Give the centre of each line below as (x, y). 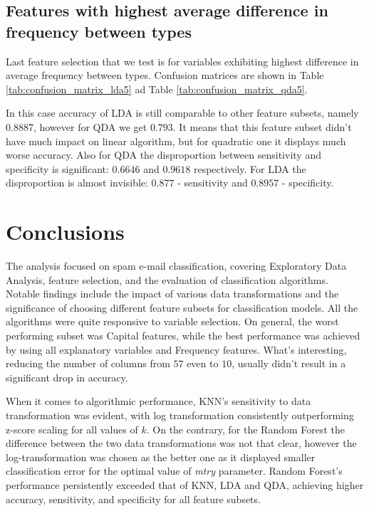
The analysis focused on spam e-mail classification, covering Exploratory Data (176, 266)
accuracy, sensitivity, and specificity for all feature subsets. (133, 499)
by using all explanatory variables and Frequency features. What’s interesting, (176, 349)
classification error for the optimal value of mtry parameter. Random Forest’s (174, 471)
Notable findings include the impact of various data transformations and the (172, 294)
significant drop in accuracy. (67, 377)
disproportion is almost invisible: (77, 183)
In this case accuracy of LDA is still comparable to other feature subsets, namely (182, 113)
